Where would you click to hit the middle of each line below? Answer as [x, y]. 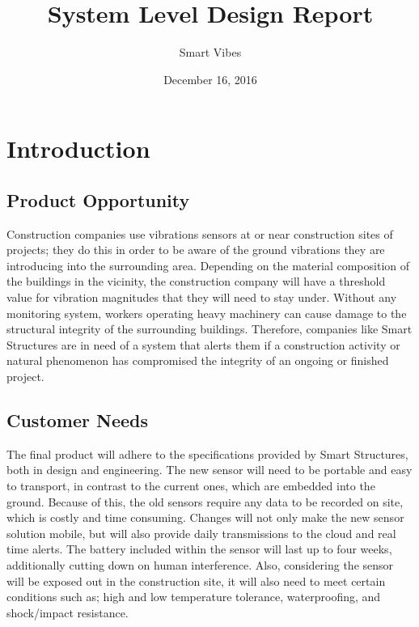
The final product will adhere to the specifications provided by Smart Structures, [207, 453]
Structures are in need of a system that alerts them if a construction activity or [203, 344]
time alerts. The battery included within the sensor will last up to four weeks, [199, 549]
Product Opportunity [98, 199]
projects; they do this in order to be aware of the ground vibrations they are [196, 250]
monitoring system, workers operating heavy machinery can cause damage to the [207, 313]
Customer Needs [78, 420]
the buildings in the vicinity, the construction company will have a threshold [196, 281]
